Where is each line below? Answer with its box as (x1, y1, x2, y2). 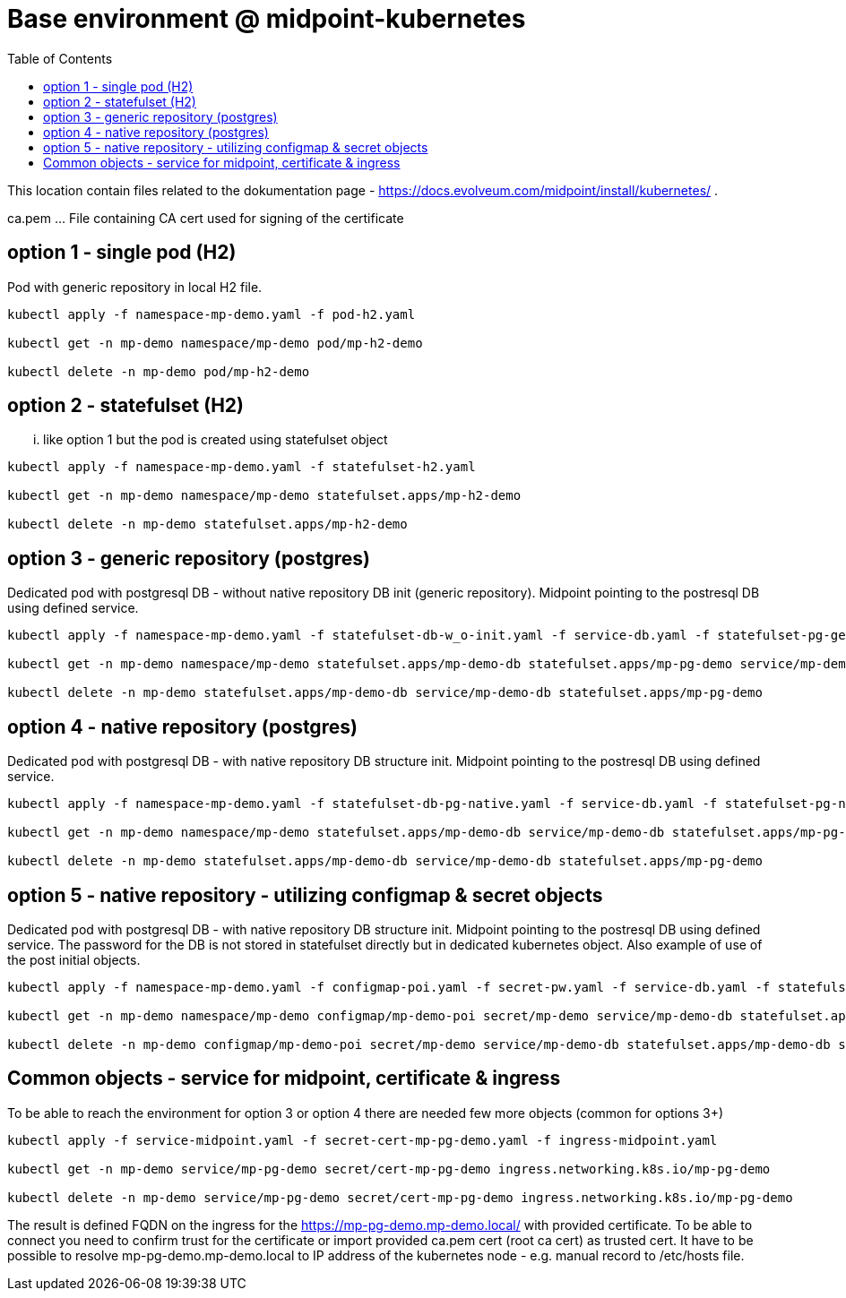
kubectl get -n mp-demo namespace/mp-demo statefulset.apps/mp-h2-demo (7, 488, 522, 503)
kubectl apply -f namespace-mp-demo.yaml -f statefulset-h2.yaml (7, 460, 476, 475)
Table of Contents (7, 50, 113, 66)
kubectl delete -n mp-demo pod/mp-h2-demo (7, 364, 310, 379)
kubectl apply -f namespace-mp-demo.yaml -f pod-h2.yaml (7, 306, 416, 322)
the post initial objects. (7, 951, 141, 967)
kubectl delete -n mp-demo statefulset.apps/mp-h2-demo (7, 517, 408, 532)
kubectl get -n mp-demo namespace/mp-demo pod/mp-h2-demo (7, 335, 423, 350)
